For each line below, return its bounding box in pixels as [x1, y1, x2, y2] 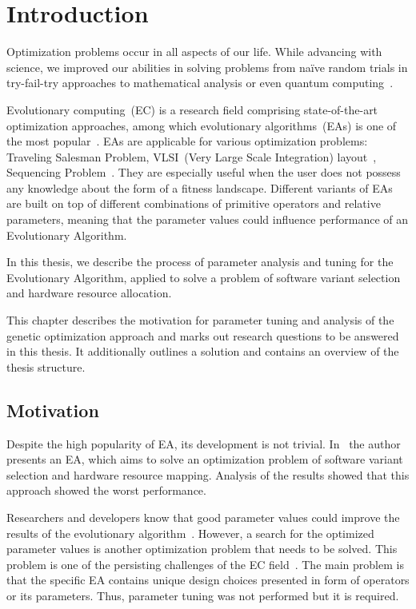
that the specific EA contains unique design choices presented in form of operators [6, 571, 410, 588]
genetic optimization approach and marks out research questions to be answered [6, 327, 399, 344]
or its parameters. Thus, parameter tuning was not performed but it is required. [6, 587, 399, 603]
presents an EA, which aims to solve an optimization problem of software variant [6, 451, 403, 468]
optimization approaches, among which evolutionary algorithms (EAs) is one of [6, 117, 397, 133]
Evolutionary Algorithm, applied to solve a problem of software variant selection [6, 269, 401, 285]
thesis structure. [6, 358, 86, 375]
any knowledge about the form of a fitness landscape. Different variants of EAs [6, 179, 393, 196]
